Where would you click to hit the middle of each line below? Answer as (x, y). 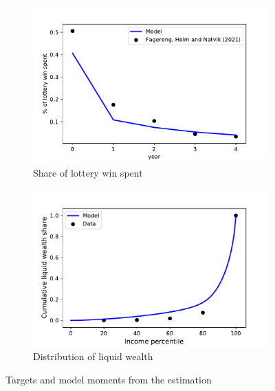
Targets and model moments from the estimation (109, 380)
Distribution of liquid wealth (93, 356)
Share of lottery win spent (88, 172)
